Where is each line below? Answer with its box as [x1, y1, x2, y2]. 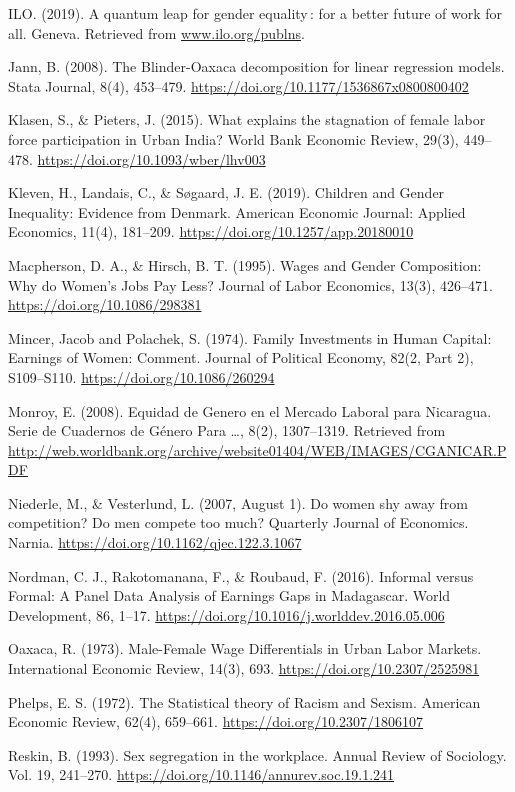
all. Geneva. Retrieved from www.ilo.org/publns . [8, 22, 305, 43]
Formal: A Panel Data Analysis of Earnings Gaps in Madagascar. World [8, 585, 451, 606]
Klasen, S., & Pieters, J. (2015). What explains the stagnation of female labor [8, 109, 486, 130]
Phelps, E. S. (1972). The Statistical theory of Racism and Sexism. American [8, 691, 481, 712]
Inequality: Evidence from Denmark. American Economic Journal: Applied [8, 201, 466, 222]
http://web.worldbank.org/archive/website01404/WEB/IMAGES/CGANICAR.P [8, 439, 507, 460]
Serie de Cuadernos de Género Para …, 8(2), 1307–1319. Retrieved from [8, 420, 446, 441]
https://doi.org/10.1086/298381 [8, 294, 202, 315]
